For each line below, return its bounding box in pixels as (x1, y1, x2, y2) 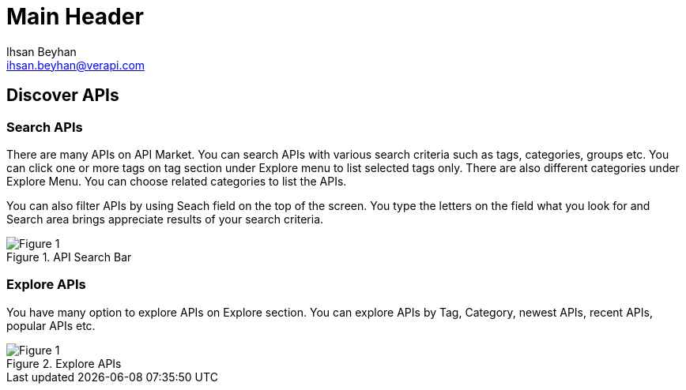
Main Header (6, 3, 144, 30)
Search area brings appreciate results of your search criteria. (6, 212, 324, 226)
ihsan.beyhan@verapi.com (6, 58, 145, 72)
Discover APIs (6, 85, 119, 106)
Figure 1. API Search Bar (6, 249, 132, 264)
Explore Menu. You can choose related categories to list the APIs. (6, 174, 347, 188)
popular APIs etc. (6, 318, 96, 332)
